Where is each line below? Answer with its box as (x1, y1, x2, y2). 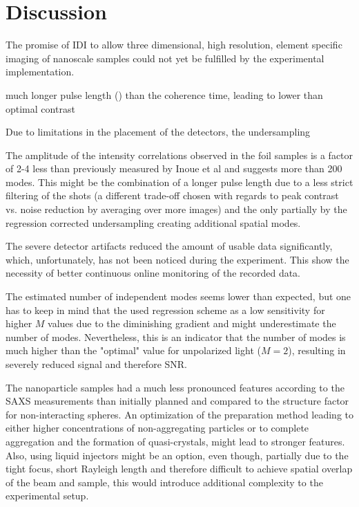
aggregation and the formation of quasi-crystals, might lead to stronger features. (6, 434, 345, 448)
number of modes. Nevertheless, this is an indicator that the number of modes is (6, 329, 346, 344)
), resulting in (288, 343, 346, 358)
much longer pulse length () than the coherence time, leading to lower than (6, 87, 323, 102)
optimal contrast (6, 101, 75, 116)
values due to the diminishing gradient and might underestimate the (48, 316, 336, 331)
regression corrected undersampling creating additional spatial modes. (6, 215, 301, 230)
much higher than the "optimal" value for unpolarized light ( (6, 343, 261, 358)
